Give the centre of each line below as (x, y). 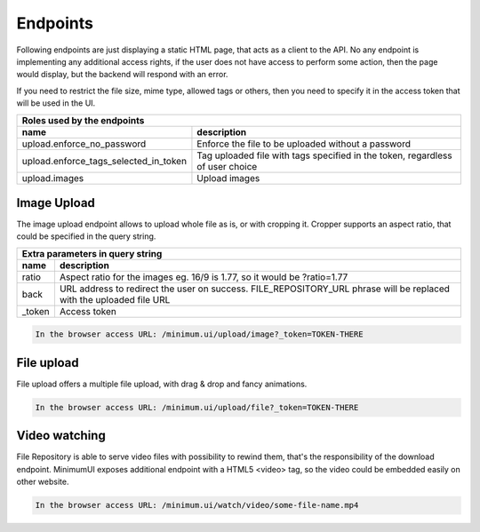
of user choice (227, 166)
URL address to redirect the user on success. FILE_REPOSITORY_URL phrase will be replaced (255, 289)
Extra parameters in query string (92, 253)
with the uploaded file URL (115, 299)
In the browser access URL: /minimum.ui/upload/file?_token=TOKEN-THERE (197, 407)
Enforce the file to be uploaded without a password (304, 144)
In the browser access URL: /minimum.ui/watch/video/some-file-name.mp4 (197, 505)
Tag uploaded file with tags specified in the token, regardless (324, 155)
